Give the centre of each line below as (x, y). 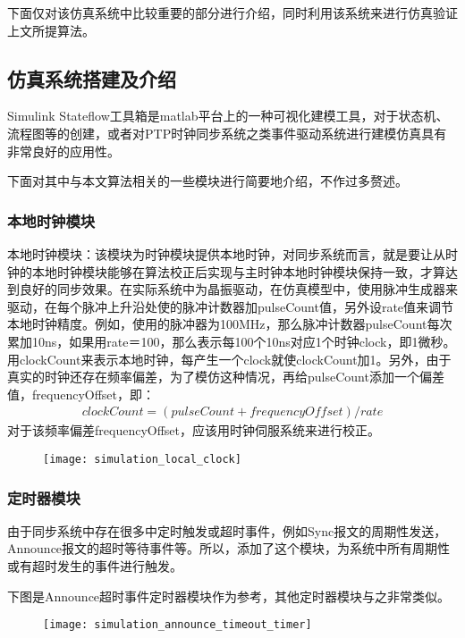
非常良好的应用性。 (63, 151)
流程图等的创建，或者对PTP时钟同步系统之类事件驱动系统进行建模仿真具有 (227, 133)
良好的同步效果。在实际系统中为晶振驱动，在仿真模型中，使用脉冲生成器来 (238, 289)
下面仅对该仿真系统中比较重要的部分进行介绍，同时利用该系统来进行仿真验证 (232, 13)
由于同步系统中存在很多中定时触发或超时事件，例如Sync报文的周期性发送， (227, 530)
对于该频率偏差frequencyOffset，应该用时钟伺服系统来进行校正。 (194, 430)
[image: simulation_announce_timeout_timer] (178, 625)
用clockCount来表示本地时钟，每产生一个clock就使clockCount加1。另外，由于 (229, 359)
